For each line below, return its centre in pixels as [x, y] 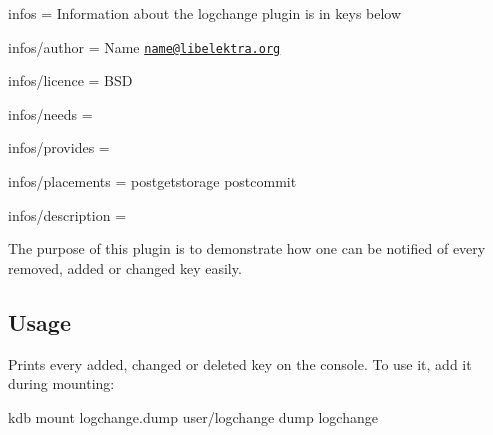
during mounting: [61, 383]
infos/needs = [50, 113]
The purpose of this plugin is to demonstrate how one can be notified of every [247, 248]
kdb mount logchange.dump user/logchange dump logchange [193, 416]
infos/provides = [59, 147]
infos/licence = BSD [70, 80]
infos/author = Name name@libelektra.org [144, 46]
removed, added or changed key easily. [125, 267]
